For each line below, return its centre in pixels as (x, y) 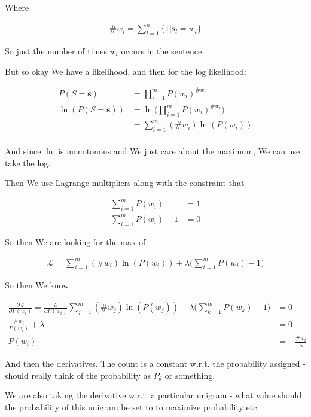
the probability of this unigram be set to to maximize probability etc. (132, 407)
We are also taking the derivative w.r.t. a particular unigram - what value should (153, 395)
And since (23, 151)
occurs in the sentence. (163, 51)
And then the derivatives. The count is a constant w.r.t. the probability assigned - (155, 363)
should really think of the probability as (78, 375)
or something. (190, 375)
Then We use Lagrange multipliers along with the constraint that (125, 183)
